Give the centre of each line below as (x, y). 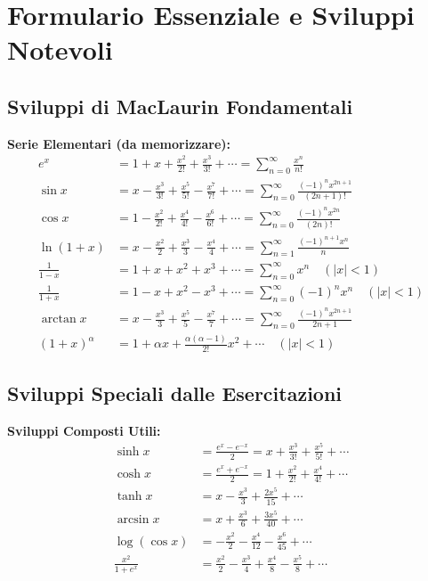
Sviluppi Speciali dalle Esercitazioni (175, 393)
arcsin (133, 519)
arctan (59, 319)
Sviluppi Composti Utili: (84, 431)
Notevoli (60, 49)
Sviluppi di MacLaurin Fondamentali (180, 106)
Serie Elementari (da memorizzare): (119, 143)
